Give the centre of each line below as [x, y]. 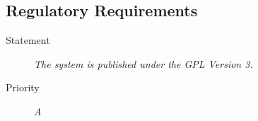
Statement [28, 40]
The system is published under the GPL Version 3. [143, 63]
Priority [23, 87]
